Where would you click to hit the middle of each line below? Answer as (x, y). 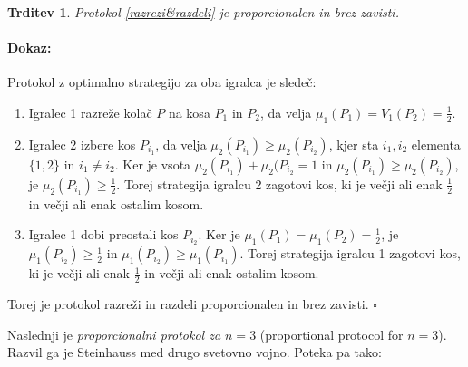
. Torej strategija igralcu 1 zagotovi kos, (350, 253)
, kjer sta (354, 144)
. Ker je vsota (153, 164)
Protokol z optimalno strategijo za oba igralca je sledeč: (162, 82)
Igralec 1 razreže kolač (90, 112)
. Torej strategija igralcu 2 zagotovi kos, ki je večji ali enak (279, 183)
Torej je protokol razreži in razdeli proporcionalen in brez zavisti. (188, 304)
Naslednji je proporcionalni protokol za (114, 334)
